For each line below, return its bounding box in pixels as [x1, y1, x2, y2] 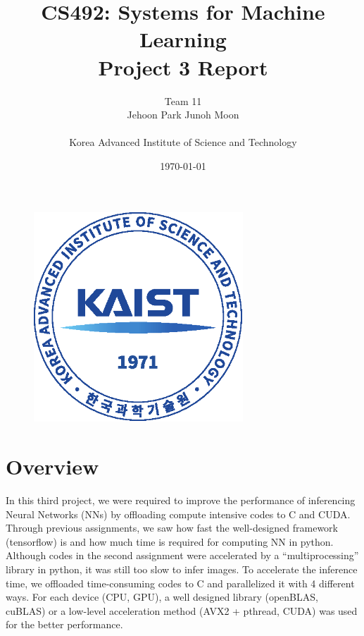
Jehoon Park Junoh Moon [127, 107, 239, 122]
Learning [139, 25, 227, 54]
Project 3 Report [98, 52, 268, 81]
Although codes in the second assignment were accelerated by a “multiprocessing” [6, 548, 359, 563]
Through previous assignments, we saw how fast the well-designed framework [6, 520, 338, 535]
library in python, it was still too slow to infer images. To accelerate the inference [6, 561, 358, 576]
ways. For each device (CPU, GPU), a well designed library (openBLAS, [6, 589, 318, 604]
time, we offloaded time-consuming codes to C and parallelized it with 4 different [6, 575, 355, 590]
